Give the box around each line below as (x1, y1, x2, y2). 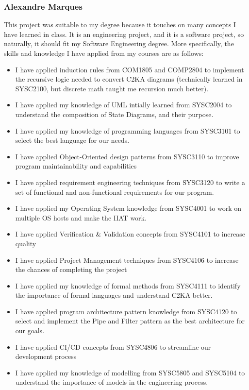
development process (15, 351, 77, 361)
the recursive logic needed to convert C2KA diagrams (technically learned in (15, 74, 243, 84)
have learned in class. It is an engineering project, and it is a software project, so (4, 29, 244, 39)
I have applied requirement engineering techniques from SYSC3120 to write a (15, 177, 245, 187)
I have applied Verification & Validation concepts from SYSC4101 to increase (15, 229, 245, 239)
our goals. (15, 325, 45, 336)
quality (15, 238, 36, 248)
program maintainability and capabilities (15, 161, 137, 171)
